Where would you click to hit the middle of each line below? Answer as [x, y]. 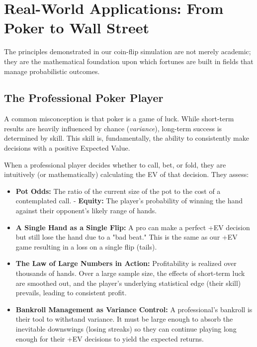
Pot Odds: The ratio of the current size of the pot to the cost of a [118, 191]
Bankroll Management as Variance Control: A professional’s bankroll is [134, 309]
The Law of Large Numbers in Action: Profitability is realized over [126, 263]
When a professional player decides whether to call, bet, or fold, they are [115, 164]
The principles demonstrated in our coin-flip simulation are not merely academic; [128, 51]
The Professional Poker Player [84, 98]
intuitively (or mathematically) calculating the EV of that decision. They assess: [127, 174]
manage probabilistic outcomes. [52, 71]
